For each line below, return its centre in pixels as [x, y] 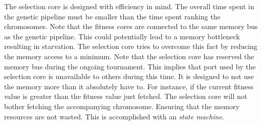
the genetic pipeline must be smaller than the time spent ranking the [112, 16]
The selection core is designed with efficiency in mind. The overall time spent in [129, 6]
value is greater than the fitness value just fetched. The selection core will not [126, 96]
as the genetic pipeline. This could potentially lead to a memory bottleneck [122, 36]
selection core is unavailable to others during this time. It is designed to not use [129, 76]
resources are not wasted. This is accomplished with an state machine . [114, 116]
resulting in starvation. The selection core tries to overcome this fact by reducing [131, 46]
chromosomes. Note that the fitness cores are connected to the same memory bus [131, 26]
